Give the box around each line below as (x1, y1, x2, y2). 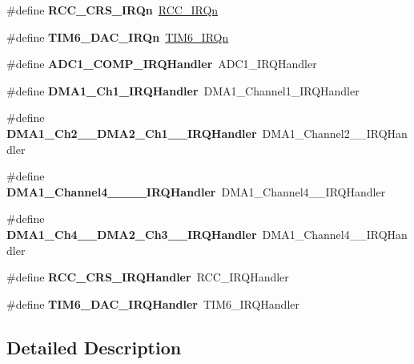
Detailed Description (6, 334, 182, 359)
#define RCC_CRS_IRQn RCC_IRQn (6, 2, 219, 18)
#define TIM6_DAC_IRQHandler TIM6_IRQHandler (6, 295, 299, 312)
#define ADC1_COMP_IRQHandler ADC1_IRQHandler (6, 55, 317, 72)
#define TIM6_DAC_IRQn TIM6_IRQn (6, 28, 229, 45)
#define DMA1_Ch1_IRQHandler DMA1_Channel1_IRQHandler (6, 82, 360, 99)
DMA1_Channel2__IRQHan (262, 124, 408, 141)
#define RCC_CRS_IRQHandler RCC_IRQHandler (6, 269, 289, 285)
